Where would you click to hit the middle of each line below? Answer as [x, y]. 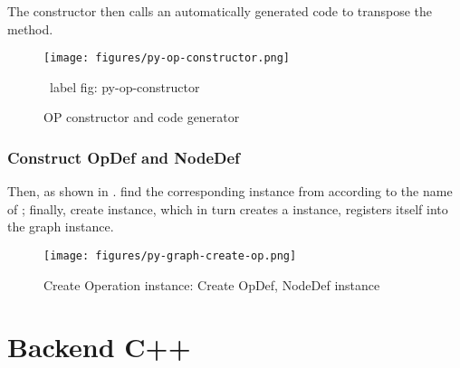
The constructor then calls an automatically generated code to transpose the [220, 11]
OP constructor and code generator [142, 117]
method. [30, 28]
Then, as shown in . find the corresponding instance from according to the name [230, 191]
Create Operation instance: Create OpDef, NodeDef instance [212, 284]
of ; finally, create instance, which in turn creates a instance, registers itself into [228, 208]
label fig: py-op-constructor [125, 86]
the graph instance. [61, 226]
